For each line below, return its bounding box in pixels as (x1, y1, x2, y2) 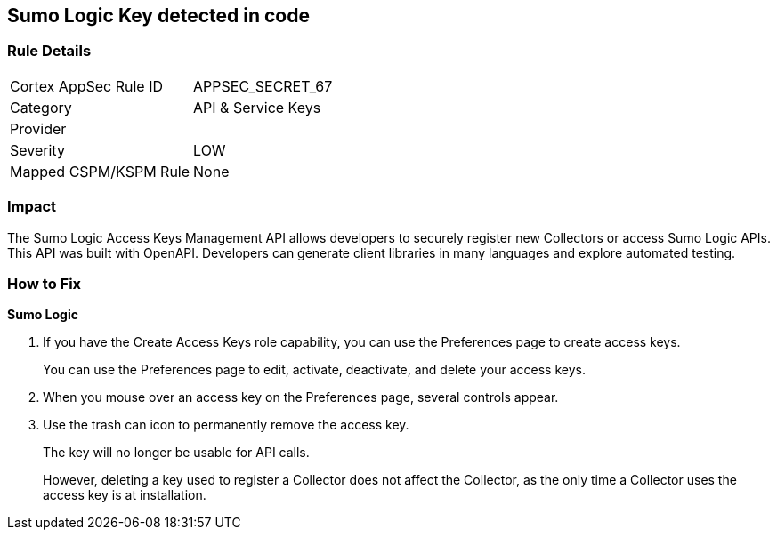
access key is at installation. (43, 487, 206, 503)
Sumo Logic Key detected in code (7, 4, 310, 27)
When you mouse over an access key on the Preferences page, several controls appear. (43, 389, 559, 405)
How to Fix (7, 274, 82, 293)
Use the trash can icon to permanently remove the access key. (43, 417, 409, 433)
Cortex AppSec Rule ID (10, 76, 164, 95)
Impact (7, 197, 57, 216)
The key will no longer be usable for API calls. (43, 445, 310, 461)
